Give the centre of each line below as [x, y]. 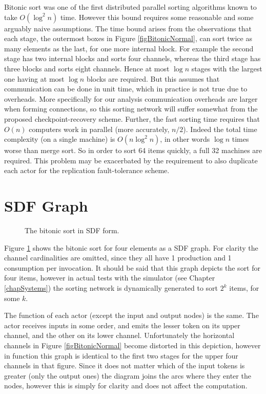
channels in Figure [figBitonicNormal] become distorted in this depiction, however [132, 345]
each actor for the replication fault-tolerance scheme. [87, 170]
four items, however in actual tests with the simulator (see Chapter [110, 278]
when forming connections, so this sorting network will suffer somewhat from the [131, 109]
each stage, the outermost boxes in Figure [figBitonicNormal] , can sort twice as [128, 38]
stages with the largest [227, 68]
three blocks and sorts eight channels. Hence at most [87, 68]
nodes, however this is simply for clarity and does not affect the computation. [126, 386]
